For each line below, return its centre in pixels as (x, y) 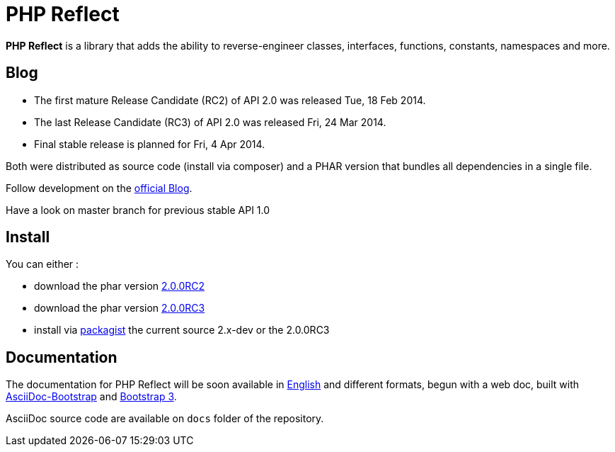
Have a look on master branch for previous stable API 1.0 (138, 210)
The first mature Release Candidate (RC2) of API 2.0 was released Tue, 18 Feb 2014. (230, 100)
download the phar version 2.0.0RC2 (120, 286)
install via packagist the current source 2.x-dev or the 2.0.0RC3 (182, 330)
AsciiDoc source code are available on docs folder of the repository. (165, 419)
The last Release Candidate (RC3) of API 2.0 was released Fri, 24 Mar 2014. (210, 122)
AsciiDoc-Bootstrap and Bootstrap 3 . (91, 397)
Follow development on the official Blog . (99, 188)
